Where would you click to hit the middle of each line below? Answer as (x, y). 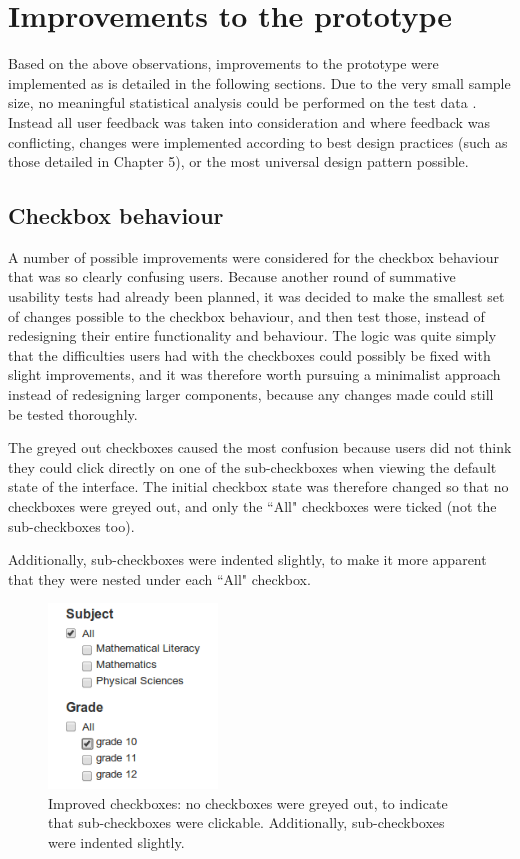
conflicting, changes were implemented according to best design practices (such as (258, 141)
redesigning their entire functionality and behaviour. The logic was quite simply (252, 335)
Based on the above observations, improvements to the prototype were (223, 63)
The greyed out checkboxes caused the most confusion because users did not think (260, 447)
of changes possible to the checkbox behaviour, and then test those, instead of (246, 315)
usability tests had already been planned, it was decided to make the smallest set (256, 296)
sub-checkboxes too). (71, 525)
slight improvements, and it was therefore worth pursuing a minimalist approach (254, 374)
